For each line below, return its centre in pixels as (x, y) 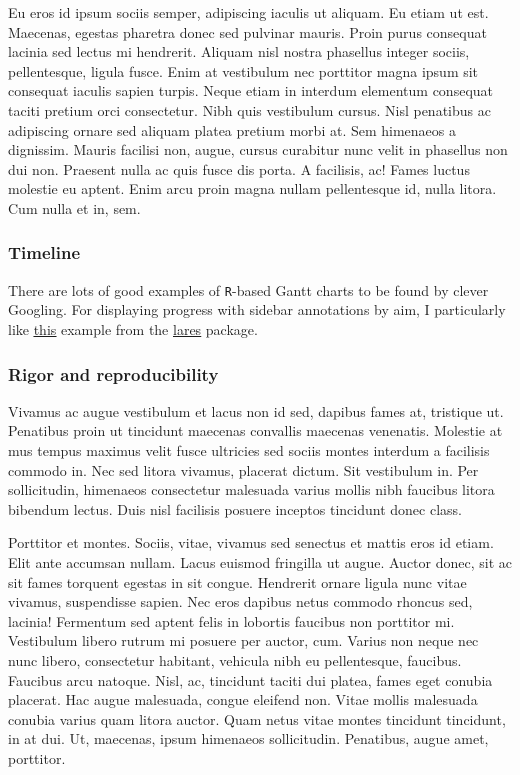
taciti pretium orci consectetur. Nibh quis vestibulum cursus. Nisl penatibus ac (249, 109)
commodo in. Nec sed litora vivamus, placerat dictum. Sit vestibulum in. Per (243, 469)
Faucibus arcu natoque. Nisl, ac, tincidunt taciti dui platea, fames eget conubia (250, 679)
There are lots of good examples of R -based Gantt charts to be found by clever (248, 289)
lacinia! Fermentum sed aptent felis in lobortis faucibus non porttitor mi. (231, 620)
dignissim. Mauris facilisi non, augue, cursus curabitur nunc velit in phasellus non (258, 149)
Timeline (44, 252)
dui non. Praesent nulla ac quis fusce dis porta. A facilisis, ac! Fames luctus (239, 168)
